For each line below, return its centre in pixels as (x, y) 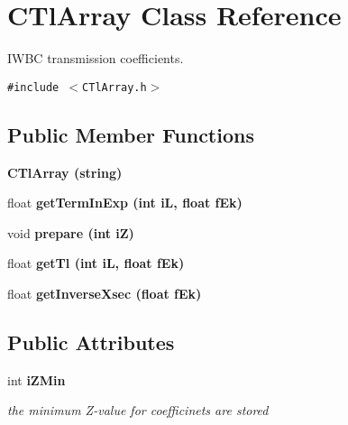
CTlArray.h (114, 87)
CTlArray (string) (65, 172)
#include (33, 87)
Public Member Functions (131, 134)
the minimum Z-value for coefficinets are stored (138, 410)
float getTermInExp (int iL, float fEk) (125, 203)
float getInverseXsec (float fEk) (105, 293)
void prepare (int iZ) (71, 232)
